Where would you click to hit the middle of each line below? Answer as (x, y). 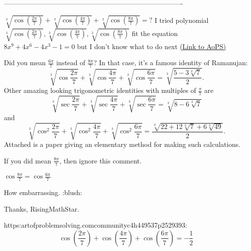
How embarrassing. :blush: (43, 192)
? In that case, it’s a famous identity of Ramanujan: (171, 63)
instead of (71, 63)
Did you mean (25, 63)
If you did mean (28, 160)
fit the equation (155, 33)
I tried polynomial (182, 20)
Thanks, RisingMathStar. (42, 208)
